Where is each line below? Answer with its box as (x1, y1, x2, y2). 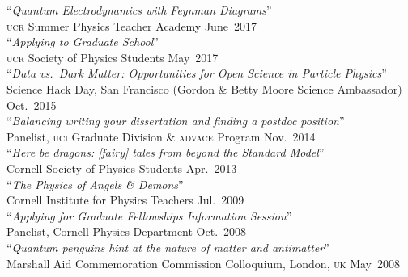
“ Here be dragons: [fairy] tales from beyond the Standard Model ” (6, 144, 325, 161)
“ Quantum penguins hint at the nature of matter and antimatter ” (6, 238, 329, 255)
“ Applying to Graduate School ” (6, 33, 159, 50)
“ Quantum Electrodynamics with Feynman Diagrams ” (6, 2, 272, 18)
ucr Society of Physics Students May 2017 (6, 48, 219, 65)
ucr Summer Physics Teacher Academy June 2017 (6, 17, 257, 34)
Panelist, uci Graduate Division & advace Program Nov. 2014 (6, 128, 316, 145)
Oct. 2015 (6, 96, 57, 113)
